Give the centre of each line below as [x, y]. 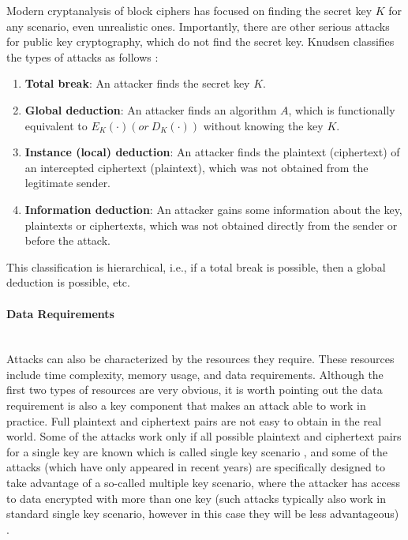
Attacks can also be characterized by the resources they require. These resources [200, 359]
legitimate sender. [68, 183]
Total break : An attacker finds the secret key [137, 83]
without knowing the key [263, 125]
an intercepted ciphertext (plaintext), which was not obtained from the [197, 167]
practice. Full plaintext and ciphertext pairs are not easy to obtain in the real [194, 420]
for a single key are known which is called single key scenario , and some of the [197, 451]
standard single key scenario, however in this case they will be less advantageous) [203, 514]
